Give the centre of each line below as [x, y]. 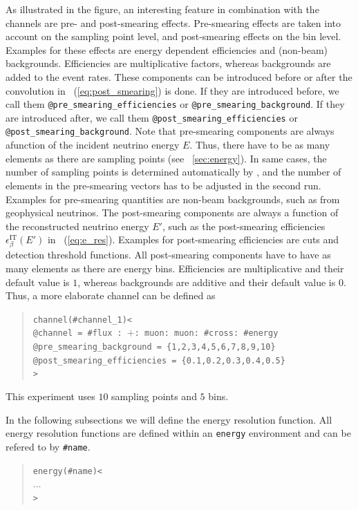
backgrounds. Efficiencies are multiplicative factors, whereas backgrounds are [168, 63]
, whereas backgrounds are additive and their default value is [207, 282]
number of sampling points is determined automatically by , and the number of [173, 172]
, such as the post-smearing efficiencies [244, 226]
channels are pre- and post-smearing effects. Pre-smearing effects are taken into [173, 22]
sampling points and [154, 396]
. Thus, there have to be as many [260, 145]
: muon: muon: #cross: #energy [206, 333]
